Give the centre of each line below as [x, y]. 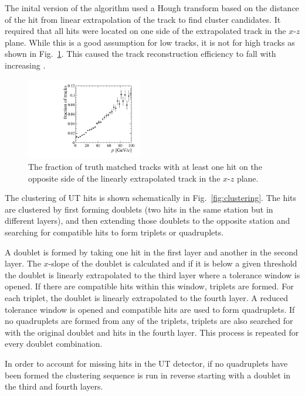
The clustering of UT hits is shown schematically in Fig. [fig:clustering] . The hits [151, 198]
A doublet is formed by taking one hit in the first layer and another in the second [151, 252]
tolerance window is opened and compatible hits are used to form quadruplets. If [150, 309]
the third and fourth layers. [54, 386]
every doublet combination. [54, 344]
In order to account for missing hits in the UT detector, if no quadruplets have [146, 363]
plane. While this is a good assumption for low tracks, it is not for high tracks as [150, 42]
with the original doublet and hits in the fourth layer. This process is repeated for [152, 332]
